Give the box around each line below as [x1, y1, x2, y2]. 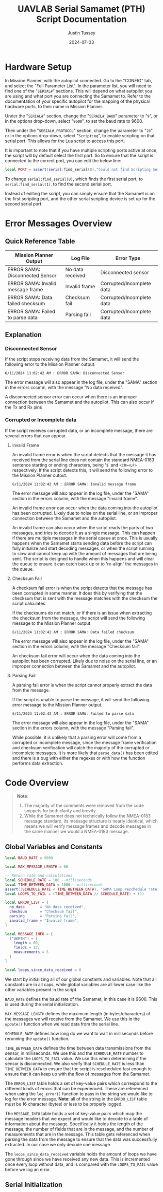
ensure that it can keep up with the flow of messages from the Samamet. [5, 1071, 150, 1077]
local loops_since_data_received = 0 [5, 968, 81, 972]
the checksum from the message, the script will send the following [12, 615, 146, 621]
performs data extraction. [12, 760, 64, 766]
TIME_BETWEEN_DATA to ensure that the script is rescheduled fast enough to [5, 1065, 152, 1072]
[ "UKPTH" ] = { [9, 936, 38, 941]
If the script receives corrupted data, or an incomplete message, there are [5, 428, 153, 433]
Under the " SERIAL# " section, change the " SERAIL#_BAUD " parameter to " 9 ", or [5, 113, 158, 119]
